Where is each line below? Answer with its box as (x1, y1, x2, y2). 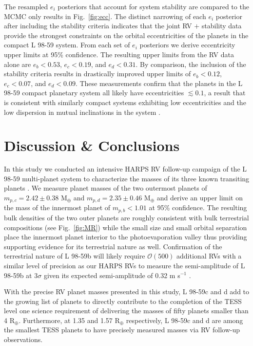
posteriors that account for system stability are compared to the (58, 1, 249, 11)
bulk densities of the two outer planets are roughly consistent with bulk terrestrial (4, 212, 249, 222)
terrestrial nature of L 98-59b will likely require (4, 251, 145, 261)
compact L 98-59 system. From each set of (4, 40, 130, 50)
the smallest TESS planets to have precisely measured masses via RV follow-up (4, 324, 240, 335)
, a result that (204, 87, 246, 98)
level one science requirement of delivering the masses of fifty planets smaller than (4, 305, 249, 316)
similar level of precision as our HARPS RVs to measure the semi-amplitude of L (4, 260, 245, 270)
